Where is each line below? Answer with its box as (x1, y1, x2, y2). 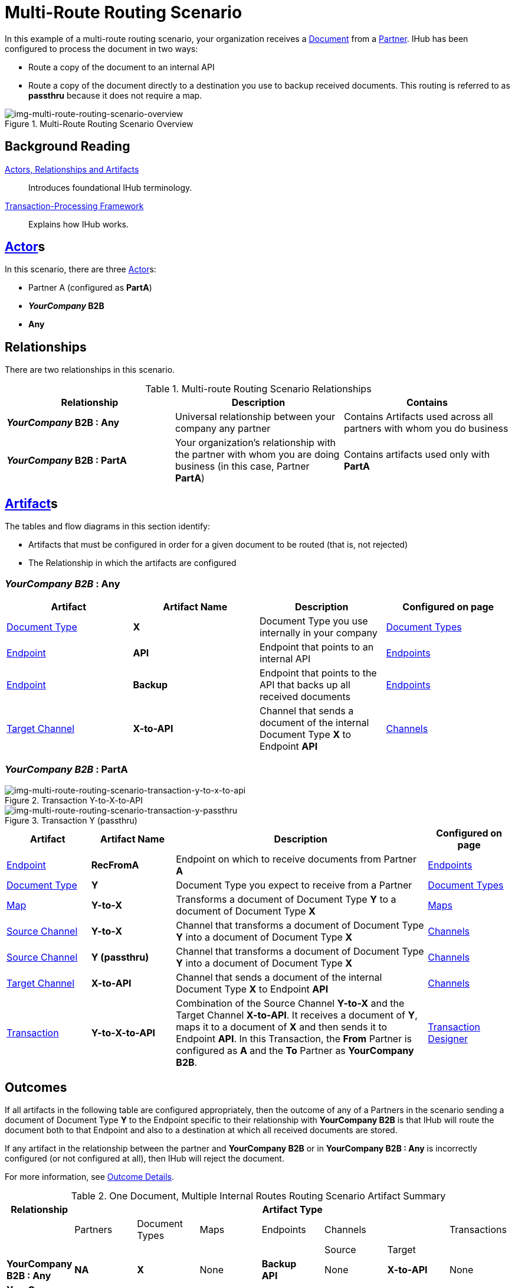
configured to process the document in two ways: (5, 43, 198, 54)
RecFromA (91, 858, 139, 871)
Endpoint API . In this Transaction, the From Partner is (176, 1032, 412, 1045)
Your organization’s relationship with (175, 437, 336, 449)
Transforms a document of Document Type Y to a (176, 893, 396, 905)
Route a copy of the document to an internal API (28, 61, 215, 72)
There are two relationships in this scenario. (5, 365, 175, 375)
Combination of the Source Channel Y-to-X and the (176, 997, 405, 1009)
